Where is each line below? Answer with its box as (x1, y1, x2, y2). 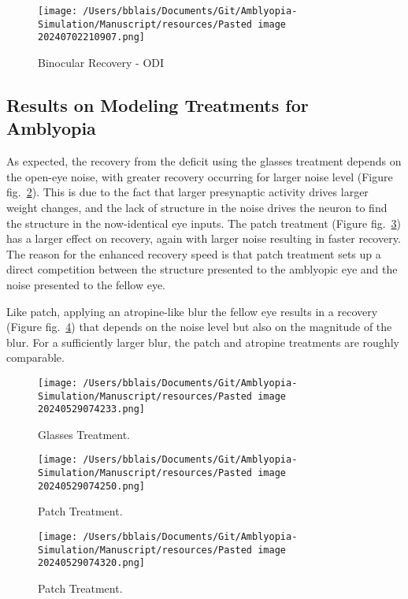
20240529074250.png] (38, 480, 146, 492)
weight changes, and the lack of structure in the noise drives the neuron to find (6, 199, 388, 215)
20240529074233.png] (38, 404, 146, 415)
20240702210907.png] (38, 32, 146, 43)
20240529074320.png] (38, 557, 146, 569)
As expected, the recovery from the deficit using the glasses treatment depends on (6, 153, 402, 169)
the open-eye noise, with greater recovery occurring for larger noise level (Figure (6, 168, 393, 184)
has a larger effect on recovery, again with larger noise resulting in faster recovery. (6, 230, 401, 247)
